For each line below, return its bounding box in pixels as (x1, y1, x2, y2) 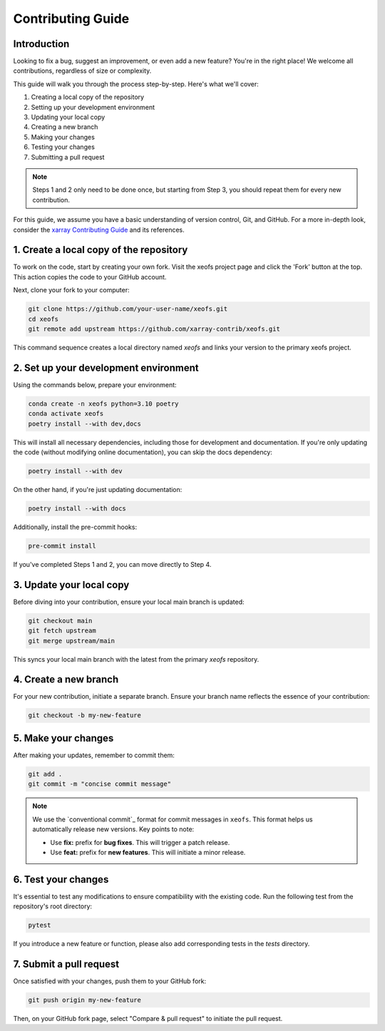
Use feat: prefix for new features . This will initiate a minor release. (50, 848, 246, 856)
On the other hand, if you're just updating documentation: (13, 485, 183, 493)
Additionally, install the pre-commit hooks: (13, 523, 138, 531)
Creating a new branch (31, 123, 98, 131)
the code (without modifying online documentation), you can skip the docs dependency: (13, 448, 272, 456)
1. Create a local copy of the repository (13, 244, 188, 256)
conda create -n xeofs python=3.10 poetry (28, 399, 179, 408)
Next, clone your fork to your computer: (13, 286, 130, 294)
